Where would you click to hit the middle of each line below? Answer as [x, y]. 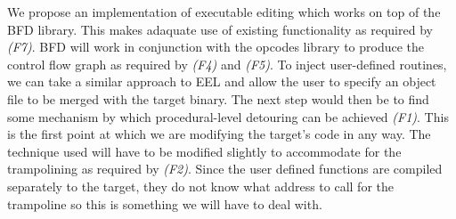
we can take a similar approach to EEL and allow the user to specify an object [222, 81]
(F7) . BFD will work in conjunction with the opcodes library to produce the [216, 47]
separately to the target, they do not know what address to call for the [200, 186]
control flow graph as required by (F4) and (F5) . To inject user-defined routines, [227, 64]
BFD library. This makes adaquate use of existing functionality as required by [220, 29]
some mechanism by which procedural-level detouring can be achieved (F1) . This [228, 116]
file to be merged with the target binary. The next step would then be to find [218, 98]
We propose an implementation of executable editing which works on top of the [224, 12]
